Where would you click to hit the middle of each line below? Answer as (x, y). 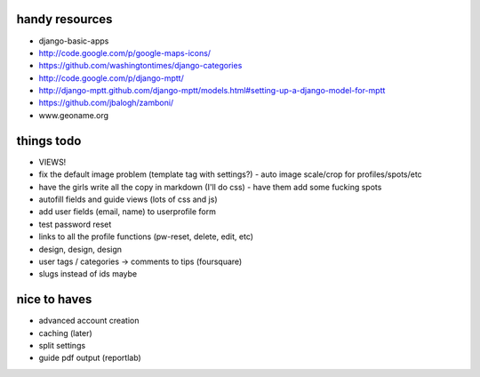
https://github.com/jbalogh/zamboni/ (106, 103)
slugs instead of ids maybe (88, 274)
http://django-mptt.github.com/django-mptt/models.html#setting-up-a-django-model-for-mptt (212, 91)
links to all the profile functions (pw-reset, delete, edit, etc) (146, 237)
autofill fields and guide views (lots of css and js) (128, 199)
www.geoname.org (74, 115)
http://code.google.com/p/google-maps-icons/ (125, 52)
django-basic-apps (74, 41)
